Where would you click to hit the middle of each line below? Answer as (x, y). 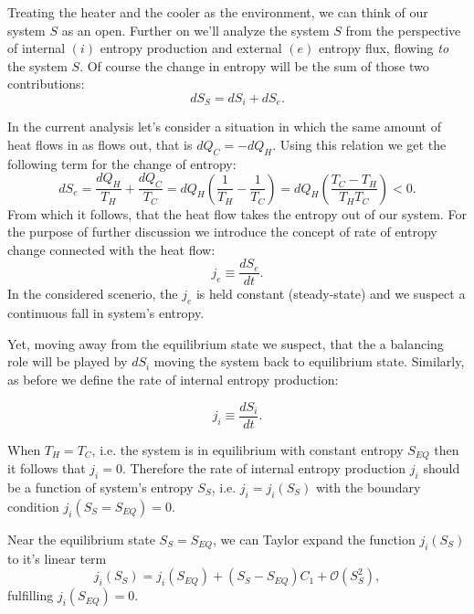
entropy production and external (191, 48)
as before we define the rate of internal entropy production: (173, 380)
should (442, 468)
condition (33, 506)
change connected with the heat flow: (111, 249)
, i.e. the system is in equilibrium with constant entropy (248, 449)
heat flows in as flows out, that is (100, 145)
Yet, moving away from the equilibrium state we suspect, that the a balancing (226, 343)
